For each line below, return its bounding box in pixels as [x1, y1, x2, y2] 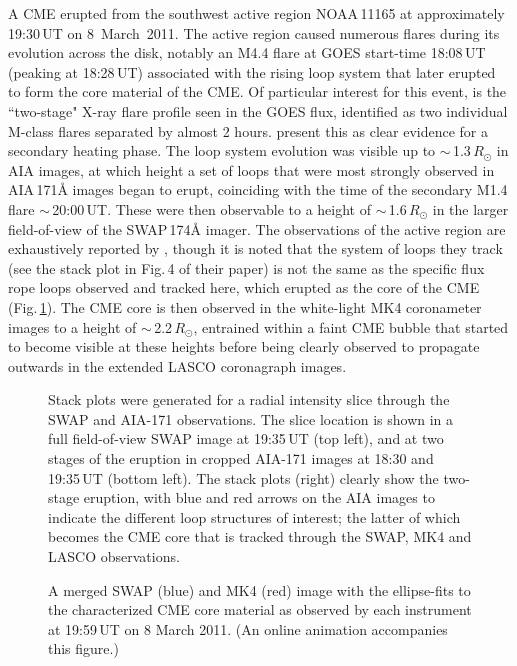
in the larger [432, 198, 509, 219]
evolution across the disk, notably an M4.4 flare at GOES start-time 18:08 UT [8, 42, 486, 63]
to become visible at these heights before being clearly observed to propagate [8, 336, 480, 357]
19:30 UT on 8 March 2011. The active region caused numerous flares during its [8, 22, 500, 43]
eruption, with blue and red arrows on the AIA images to [83, 487, 435, 508]
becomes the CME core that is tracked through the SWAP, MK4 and [48, 526, 472, 547]
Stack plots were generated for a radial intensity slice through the [48, 389, 450, 410]
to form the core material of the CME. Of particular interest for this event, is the [8, 81, 507, 102]
